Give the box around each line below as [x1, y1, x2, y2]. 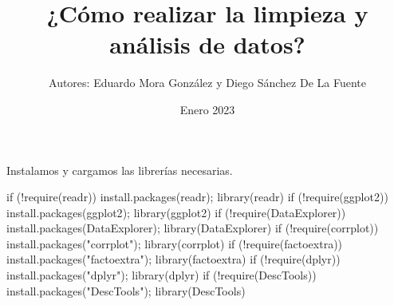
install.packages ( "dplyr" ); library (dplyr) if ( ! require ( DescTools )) [6, 267, 317, 283]
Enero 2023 [179, 101, 235, 117]
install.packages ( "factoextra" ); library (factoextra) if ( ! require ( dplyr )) [6, 251, 341, 267]
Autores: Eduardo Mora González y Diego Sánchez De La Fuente [49, 74, 366, 91]
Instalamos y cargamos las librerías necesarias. [6, 161, 233, 178]
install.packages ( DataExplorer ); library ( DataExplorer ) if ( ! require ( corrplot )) [6, 220, 379, 236]
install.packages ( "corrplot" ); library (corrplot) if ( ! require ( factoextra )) [6, 235, 343, 252]
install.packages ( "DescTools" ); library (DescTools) [6, 282, 246, 299]
